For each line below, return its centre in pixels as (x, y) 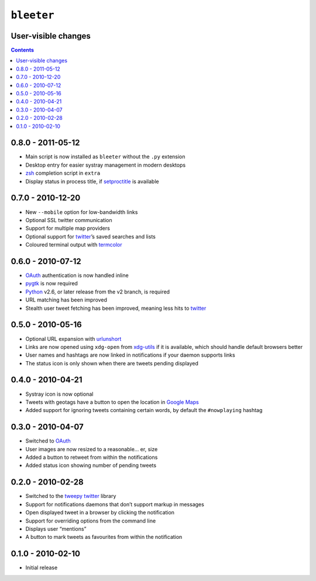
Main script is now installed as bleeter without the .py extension (105, 157)
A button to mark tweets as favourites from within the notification (104, 537)
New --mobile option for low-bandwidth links (82, 212)
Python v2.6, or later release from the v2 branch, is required (97, 292)
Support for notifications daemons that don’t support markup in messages (115, 504)
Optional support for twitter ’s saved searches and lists (91, 236)
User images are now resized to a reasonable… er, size (92, 449)
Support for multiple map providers (68, 229)
